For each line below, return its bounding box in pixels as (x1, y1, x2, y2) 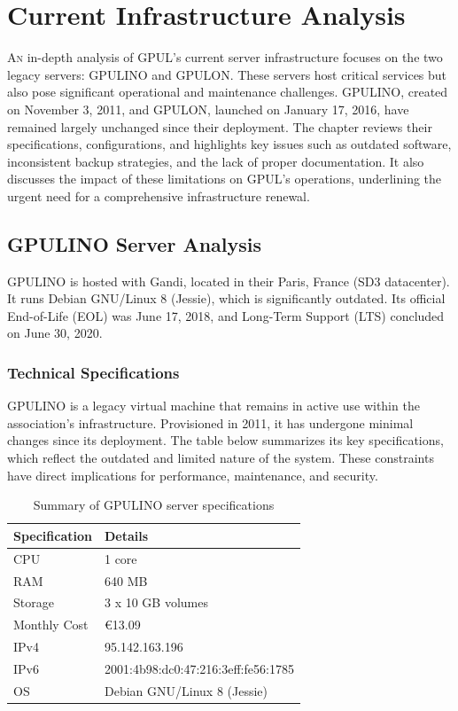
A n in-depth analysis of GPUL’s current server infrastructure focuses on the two (7, 48, 443, 66)
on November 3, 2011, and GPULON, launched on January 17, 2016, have (7, 99, 409, 118)
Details (104, 526, 149, 544)
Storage (13, 593, 54, 612)
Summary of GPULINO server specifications (33, 496, 275, 514)
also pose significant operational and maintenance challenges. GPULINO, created (7, 82, 448, 101)
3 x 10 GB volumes (104, 593, 208, 612)
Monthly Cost (13, 615, 89, 634)
